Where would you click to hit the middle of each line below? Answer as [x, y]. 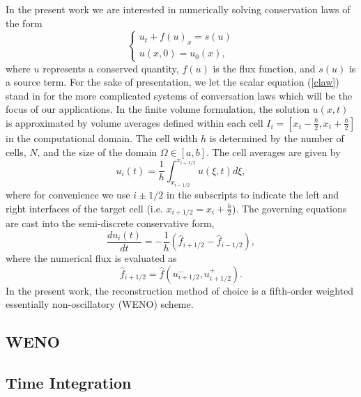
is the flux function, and [264, 68]
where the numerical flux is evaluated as [91, 258]
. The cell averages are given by [274, 151]
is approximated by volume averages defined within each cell [135, 122]
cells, [16, 151]
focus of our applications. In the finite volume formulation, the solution [158, 109]
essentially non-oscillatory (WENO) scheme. [100, 304]
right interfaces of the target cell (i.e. [84, 208]
